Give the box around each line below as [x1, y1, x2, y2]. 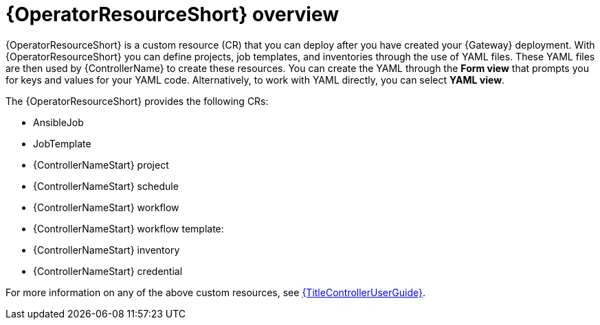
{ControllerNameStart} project [33, 158, 169, 171]
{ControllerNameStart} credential [33, 265, 183, 277]
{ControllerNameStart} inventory [33, 243, 180, 256]
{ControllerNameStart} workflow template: [33, 222, 224, 234]
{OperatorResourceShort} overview [5, 3, 340, 26]
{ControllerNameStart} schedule [33, 180, 179, 192]
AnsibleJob [33, 116, 84, 128]
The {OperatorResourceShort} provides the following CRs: [5, 95, 269, 107]
